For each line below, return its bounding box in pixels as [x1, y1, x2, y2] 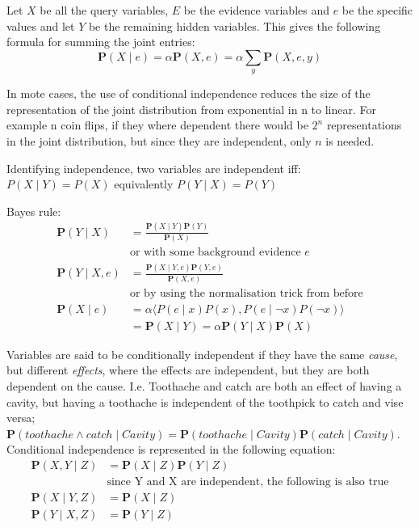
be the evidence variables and [183, 2, 329, 18]
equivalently [114, 175, 174, 192]
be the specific [341, 2, 413, 18]
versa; [6, 409, 36, 426]
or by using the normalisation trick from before [129, 287, 363, 299]
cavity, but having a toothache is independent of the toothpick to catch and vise [6, 393, 404, 410]
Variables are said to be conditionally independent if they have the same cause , [6, 345, 398, 362]
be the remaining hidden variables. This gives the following [88, 17, 381, 34]
